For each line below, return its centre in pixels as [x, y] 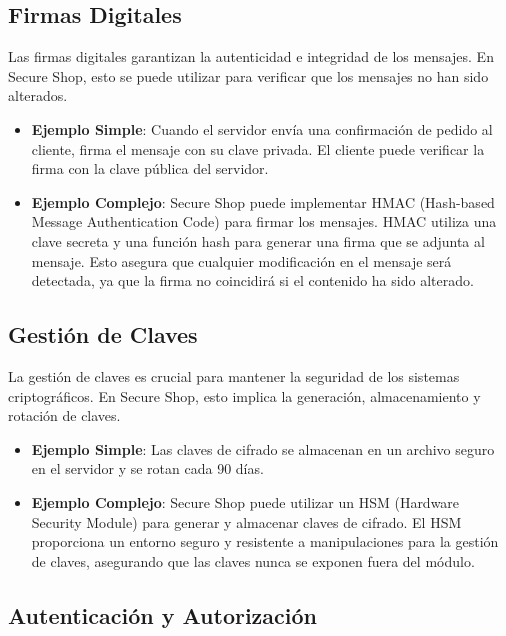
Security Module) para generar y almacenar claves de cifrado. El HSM [246, 521]
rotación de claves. [64, 415]
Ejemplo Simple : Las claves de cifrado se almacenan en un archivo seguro [263, 448]
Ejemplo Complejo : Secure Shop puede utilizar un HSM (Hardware [245, 501]
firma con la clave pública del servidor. [150, 168]
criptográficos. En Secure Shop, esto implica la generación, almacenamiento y [244, 395]
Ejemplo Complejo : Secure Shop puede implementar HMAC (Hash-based [263, 201]
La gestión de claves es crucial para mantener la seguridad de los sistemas [234, 375]
